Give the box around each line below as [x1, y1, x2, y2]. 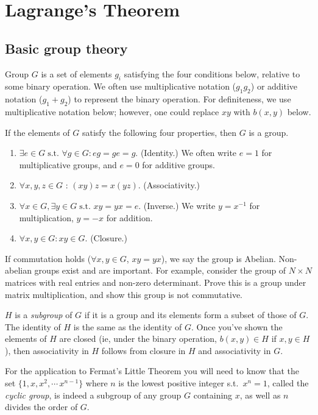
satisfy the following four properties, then [82, 126, 237, 138]
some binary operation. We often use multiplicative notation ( [5, 80, 236, 93]
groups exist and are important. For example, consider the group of [34, 264, 286, 277]
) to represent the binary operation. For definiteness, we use [68, 93, 291, 105]
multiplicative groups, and [19, 158, 117, 171]
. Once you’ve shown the [191, 320, 283, 333]
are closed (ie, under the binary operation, [59, 332, 217, 345]
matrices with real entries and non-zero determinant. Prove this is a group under [5, 275, 306, 288]
